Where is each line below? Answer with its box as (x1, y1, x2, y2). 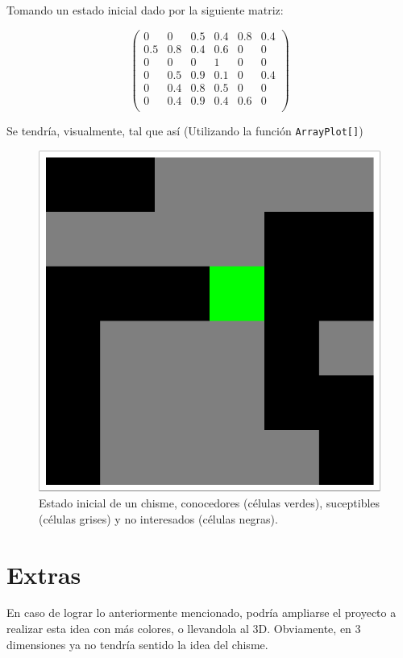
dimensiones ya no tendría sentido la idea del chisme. (6, 635, 268, 652)
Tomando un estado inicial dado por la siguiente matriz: (6, 2, 284, 18)
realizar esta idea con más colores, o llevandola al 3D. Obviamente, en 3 (6, 620, 361, 637)
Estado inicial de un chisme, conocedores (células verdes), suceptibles (39, 495, 380, 511)
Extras (6, 557, 81, 590)
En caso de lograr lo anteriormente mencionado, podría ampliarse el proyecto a (6, 604, 397, 621)
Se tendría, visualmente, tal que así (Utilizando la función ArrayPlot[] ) (6, 122, 364, 139)
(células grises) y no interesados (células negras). (39, 510, 278, 527)
